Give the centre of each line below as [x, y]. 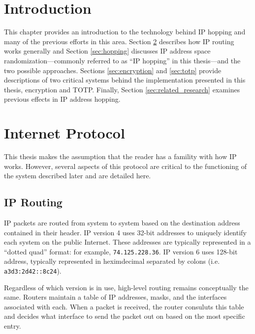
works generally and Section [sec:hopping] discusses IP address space [107, 51]
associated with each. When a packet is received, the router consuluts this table [124, 306]
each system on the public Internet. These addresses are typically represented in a [127, 242]
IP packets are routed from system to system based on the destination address [122, 222]
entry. [13, 326]
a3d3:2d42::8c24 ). [33, 271]
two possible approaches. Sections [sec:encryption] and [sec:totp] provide [113, 70]
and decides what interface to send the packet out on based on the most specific [125, 316]
